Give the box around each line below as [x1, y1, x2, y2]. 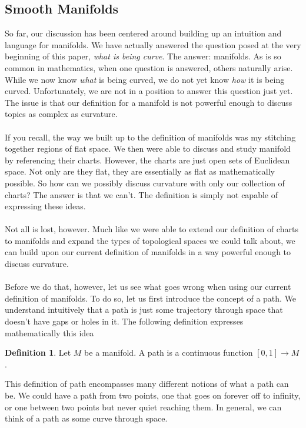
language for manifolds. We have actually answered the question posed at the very [5, 38, 301, 51]
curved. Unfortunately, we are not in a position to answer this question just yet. [5, 85, 293, 97]
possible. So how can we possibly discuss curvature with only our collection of [5, 176, 285, 189]
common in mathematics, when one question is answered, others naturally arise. [5, 61, 293, 73]
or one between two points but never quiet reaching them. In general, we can [5, 400, 282, 413]
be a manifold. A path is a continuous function [84, 346, 253, 359]
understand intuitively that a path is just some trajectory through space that [5, 303, 283, 316]
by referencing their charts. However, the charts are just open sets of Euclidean [5, 153, 290, 166]
